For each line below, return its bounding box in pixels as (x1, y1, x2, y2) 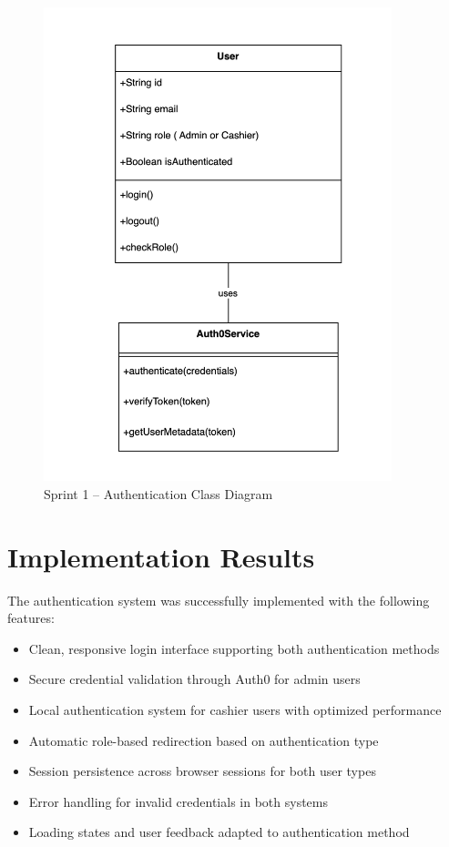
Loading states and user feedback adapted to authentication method (28, 822, 410, 842)
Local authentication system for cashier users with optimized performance (28, 699, 442, 719)
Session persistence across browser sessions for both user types (28, 761, 376, 781)
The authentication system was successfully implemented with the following (7, 590, 430, 609)
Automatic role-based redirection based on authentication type (28, 730, 379, 750)
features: (7, 608, 55, 628)
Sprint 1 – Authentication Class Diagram (44, 484, 273, 503)
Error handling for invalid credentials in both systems (28, 791, 328, 811)
